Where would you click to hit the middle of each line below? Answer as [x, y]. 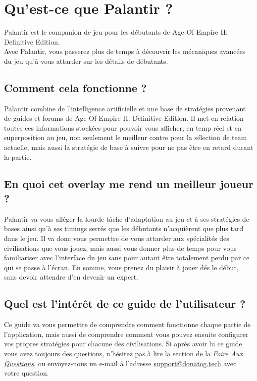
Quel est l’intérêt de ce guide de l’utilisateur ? [125, 304]
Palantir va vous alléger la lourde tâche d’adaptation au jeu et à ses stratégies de [127, 218]
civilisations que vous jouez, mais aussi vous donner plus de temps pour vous [120, 248]
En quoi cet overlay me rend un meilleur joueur [129, 183]
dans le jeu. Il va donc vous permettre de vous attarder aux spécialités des [117, 238]
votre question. [26, 373]
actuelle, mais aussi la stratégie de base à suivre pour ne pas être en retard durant [129, 147]
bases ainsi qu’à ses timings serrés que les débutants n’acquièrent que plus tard [124, 228]
